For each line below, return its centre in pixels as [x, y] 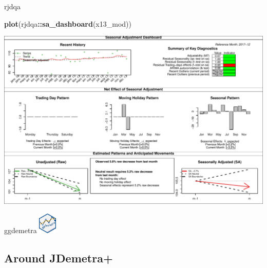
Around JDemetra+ [59, 257]
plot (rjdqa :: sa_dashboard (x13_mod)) [68, 23]
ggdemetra [21, 230]
